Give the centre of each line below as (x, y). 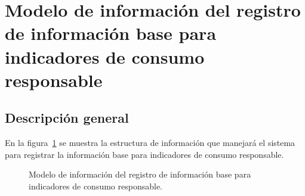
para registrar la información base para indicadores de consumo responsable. (144, 154)
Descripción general (67, 118)
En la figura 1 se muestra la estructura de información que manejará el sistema (150, 143)
